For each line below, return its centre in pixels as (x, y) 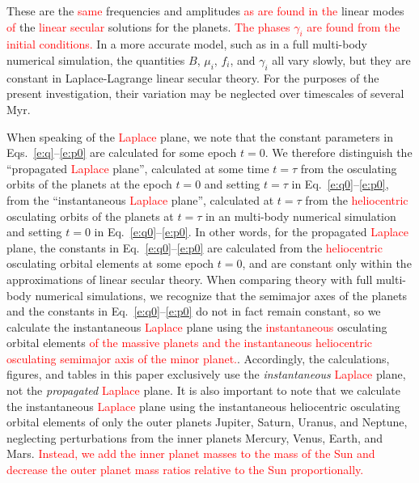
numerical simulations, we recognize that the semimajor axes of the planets (221, 295)
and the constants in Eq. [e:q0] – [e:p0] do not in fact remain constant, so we (194, 311)
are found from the (353, 26)
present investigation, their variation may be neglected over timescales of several (205, 93)
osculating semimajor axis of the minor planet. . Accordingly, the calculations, (198, 358)
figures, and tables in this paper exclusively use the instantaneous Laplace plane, (206, 374)
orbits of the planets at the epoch (89, 184)
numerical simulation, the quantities (96, 59)
